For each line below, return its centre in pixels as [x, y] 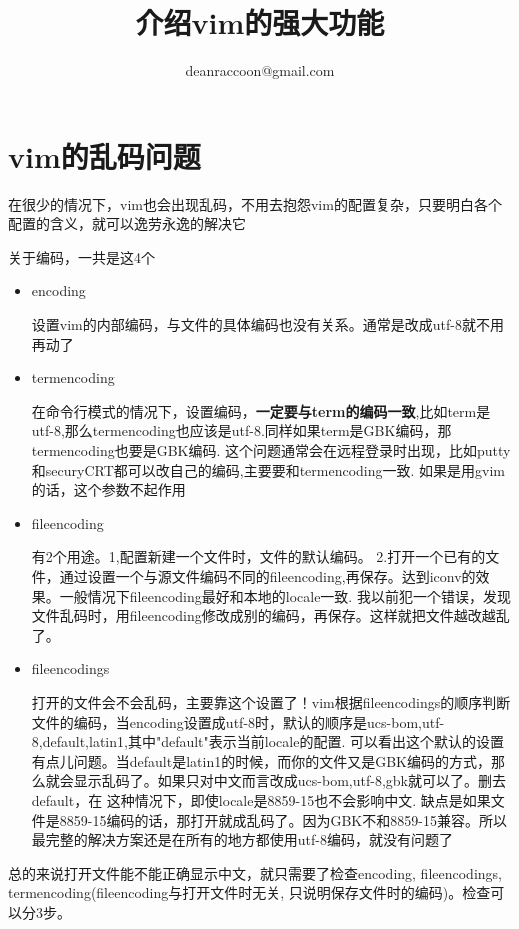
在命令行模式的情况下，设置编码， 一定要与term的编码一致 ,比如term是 [261, 410]
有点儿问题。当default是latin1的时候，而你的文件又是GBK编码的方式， [261, 760]
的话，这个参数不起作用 [108, 489]
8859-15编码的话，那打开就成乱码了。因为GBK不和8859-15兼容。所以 [283, 819]
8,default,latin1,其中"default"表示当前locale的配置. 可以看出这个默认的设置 [267, 741]
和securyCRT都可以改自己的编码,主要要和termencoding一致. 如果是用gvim [268, 469]
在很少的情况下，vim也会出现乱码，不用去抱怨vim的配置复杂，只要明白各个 [255, 203]
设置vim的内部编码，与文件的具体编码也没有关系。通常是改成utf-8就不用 [267, 324]
